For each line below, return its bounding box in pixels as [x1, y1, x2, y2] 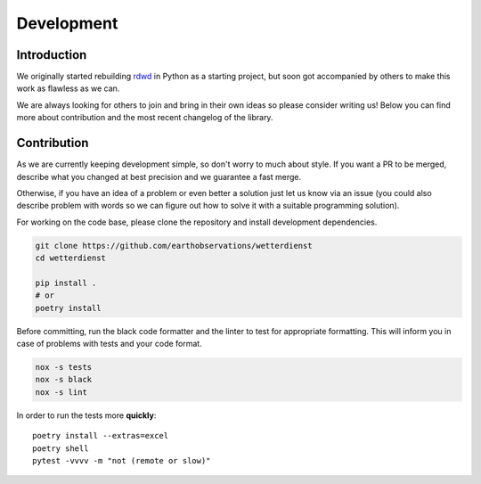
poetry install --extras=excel [32, 431, 169, 441]
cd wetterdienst [35, 253, 107, 263]
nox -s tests [35, 362, 93, 372]
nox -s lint [35, 387, 88, 397]
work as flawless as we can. [16, 83, 120, 94]
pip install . [35, 277, 97, 288]
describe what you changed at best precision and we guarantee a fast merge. [16, 171, 302, 182]
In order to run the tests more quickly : [16, 410, 157, 421]
